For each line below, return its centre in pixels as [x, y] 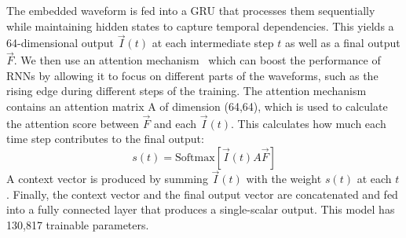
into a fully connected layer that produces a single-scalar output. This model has [201, 209]
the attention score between [73, 123]
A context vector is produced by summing [107, 179]
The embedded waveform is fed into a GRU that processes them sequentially [191, 10]
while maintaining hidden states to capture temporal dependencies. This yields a [200, 26]
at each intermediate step [213, 43]
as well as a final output [342, 43]
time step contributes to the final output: [105, 139]
